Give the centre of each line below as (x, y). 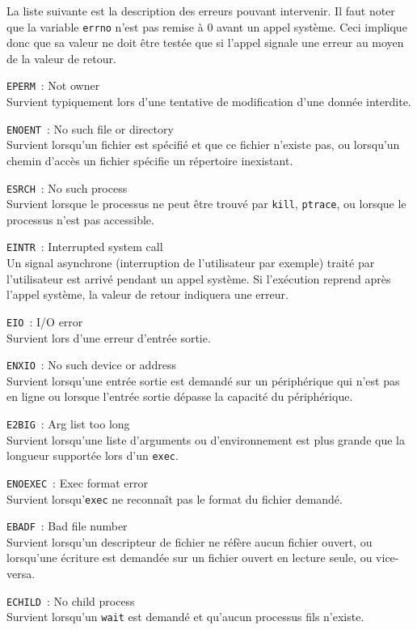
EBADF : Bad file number (67, 526)
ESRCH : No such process (67, 187)
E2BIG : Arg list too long (68, 423)
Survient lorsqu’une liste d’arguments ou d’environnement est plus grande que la (206, 439)
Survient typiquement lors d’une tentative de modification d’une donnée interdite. (209, 102)
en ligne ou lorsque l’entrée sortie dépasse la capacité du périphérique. (180, 396)
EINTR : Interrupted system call (85, 247)
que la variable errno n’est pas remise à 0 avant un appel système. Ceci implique (207, 26)
